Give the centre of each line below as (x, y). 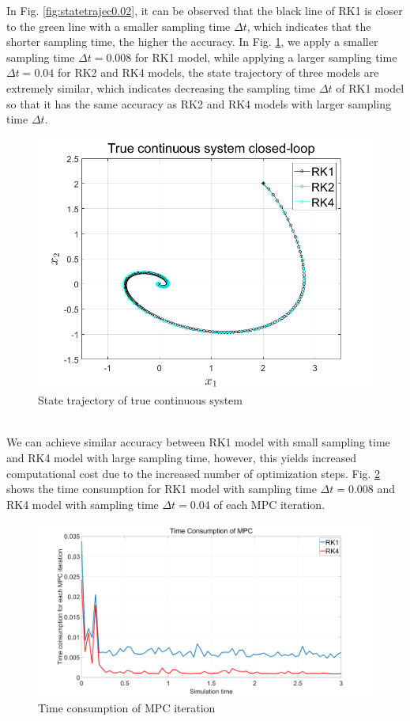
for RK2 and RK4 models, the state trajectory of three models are (218, 72)
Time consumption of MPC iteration (127, 707)
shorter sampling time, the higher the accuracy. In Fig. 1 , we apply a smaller (192, 42)
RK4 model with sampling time (83, 504)
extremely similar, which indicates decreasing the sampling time (161, 87)
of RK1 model (370, 87)
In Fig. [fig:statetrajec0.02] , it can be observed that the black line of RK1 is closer (205, 10)
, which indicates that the (309, 26)
